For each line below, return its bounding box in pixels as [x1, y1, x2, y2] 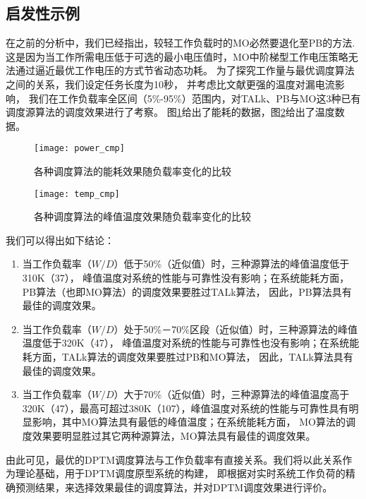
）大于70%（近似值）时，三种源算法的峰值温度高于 [114, 387, 350, 402]
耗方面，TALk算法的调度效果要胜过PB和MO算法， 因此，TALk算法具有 [22, 349, 353, 364]
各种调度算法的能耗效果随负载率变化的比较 [34, 164, 231, 179]
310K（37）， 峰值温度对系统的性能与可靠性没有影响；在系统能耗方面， [22, 270, 350, 285]
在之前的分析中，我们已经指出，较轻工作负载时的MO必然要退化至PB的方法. [6, 35, 355, 50]
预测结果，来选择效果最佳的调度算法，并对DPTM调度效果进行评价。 [15, 479, 333, 494]
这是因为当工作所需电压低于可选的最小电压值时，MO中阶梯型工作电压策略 [6, 49, 348, 64]
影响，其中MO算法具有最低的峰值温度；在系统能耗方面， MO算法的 [32, 414, 346, 429]
